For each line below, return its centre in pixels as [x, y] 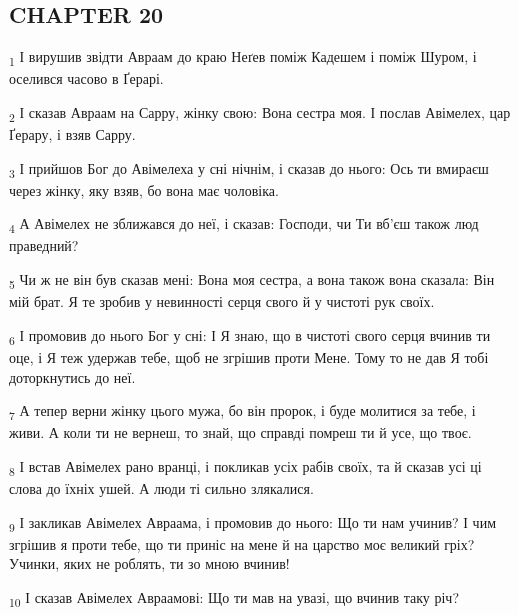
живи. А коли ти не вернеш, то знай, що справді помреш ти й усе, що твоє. [240, 432]
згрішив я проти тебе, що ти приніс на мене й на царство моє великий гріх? [242, 543]
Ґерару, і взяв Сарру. [72, 134]
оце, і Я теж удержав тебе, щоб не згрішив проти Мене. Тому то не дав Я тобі [249, 356]
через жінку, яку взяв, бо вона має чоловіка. [144, 189]
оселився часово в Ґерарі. [86, 78]
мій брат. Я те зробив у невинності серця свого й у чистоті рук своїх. [222, 301]
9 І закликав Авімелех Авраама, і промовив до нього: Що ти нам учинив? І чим [252, 523]
